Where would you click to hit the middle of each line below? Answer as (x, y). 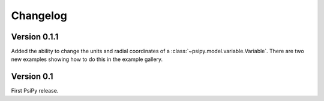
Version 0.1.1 (35, 37)
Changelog (39, 16)
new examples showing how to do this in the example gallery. (87, 59)
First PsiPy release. (35, 91)
